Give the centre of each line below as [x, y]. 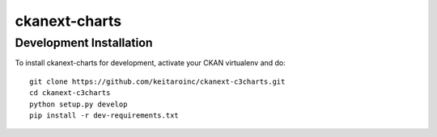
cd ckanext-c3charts [70, 93]
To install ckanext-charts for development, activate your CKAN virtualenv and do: [151, 63]
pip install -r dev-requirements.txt [104, 115]
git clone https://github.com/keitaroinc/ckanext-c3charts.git [157, 81]
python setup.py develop [78, 104]
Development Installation [84, 43]
